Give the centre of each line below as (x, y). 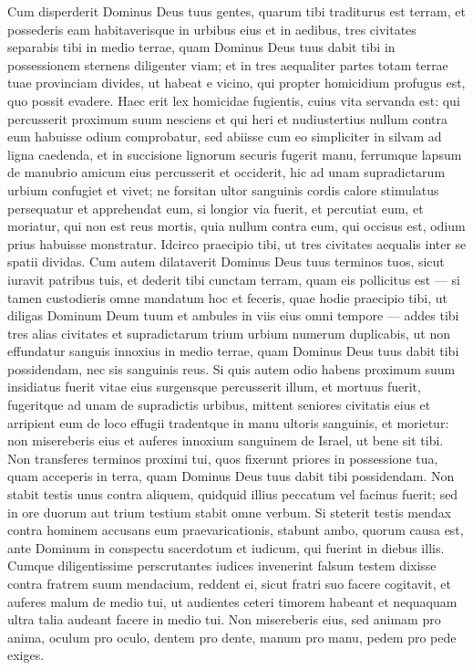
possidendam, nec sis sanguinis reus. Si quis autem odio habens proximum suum (231, 368)
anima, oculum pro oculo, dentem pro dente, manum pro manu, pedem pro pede (232, 637)
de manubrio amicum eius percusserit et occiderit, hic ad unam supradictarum (226, 172)
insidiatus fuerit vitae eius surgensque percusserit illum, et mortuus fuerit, (214, 387)
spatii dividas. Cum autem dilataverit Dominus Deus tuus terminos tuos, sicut (226, 262)
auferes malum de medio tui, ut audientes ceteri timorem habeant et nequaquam (232, 601)
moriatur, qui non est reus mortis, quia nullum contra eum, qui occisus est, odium (236, 226)
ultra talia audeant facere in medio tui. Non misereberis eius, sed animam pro (224, 619)
